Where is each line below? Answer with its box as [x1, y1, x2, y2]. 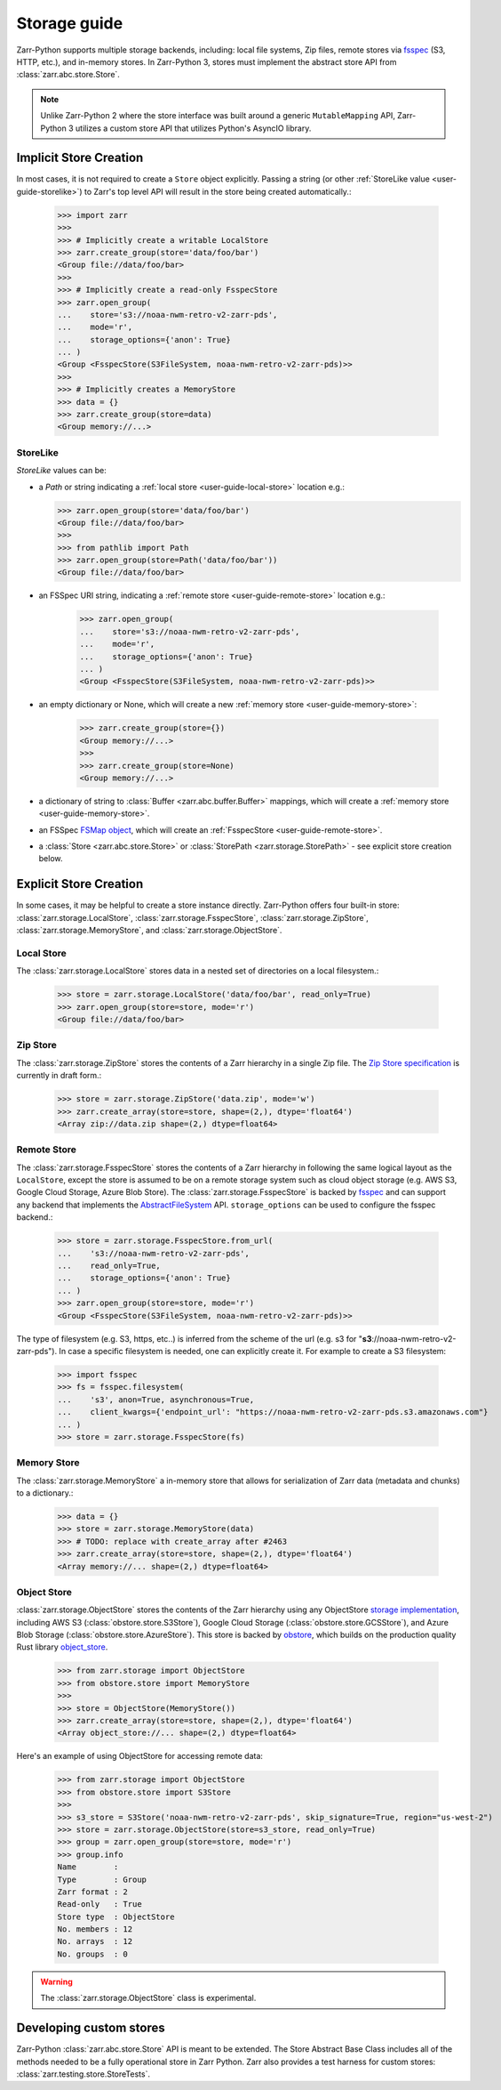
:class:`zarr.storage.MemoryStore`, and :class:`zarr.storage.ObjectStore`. [16, 925, 282, 936]
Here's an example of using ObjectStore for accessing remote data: [16, 1751, 264, 1762]
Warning [40, 1976, 73, 1987]
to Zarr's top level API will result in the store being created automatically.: [83, 186, 352, 197]
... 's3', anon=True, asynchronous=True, [57, 1394, 255, 1405]
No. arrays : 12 [57, 1936, 133, 1947]
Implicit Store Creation [16, 150, 144, 165]
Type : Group [57, 1874, 147, 1884]
